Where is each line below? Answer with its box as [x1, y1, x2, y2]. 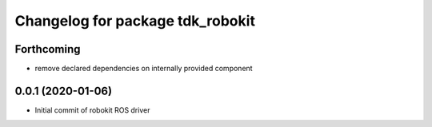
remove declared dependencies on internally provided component [34, 64, 253, 73]
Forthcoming [14, 42, 81, 56]
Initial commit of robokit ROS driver [34, 105, 150, 115]
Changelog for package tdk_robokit [14, 12, 256, 30]
